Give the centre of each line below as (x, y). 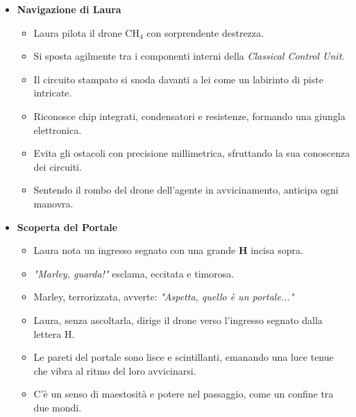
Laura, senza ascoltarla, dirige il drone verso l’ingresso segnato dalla (178, 320)
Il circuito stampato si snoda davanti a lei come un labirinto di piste (178, 79)
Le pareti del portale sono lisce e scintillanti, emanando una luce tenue (184, 357)
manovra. (53, 203)
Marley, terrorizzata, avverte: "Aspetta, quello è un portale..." (164, 297)
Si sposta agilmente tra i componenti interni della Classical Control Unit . (189, 56)
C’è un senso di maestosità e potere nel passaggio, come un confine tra (184, 394)
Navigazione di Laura (69, 9)
